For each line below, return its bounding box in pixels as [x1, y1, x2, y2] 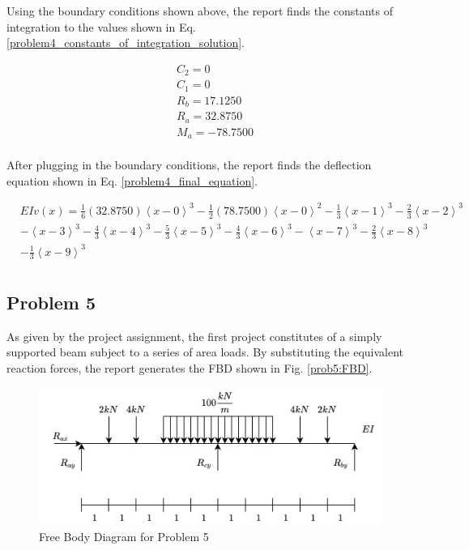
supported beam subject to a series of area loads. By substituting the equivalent [6, 343, 404, 360]
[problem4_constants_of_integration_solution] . [6, 34, 245, 51]
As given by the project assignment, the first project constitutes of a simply [6, 327, 382, 344]
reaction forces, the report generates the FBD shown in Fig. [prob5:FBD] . [6, 359, 373, 376]
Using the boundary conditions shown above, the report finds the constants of [6, 2, 394, 19]
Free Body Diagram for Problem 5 [39, 528, 209, 545]
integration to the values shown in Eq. [6, 18, 196, 35]
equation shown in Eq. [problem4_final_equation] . [6, 172, 258, 189]
